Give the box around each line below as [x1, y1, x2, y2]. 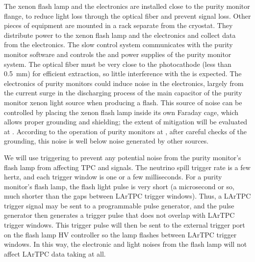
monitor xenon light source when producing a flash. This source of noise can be [4, 97, 242, 107]
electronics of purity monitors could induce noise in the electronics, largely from [4, 78, 244, 88]
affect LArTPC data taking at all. [4, 248, 106, 259]
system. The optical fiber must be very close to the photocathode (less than [4, 58, 231, 69]
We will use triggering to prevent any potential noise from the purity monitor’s [4, 152, 241, 162]
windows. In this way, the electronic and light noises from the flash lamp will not [4, 239, 247, 249]
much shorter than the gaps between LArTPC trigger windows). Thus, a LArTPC [4, 191, 251, 201]
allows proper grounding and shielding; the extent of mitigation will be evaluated [4, 116, 248, 127]
